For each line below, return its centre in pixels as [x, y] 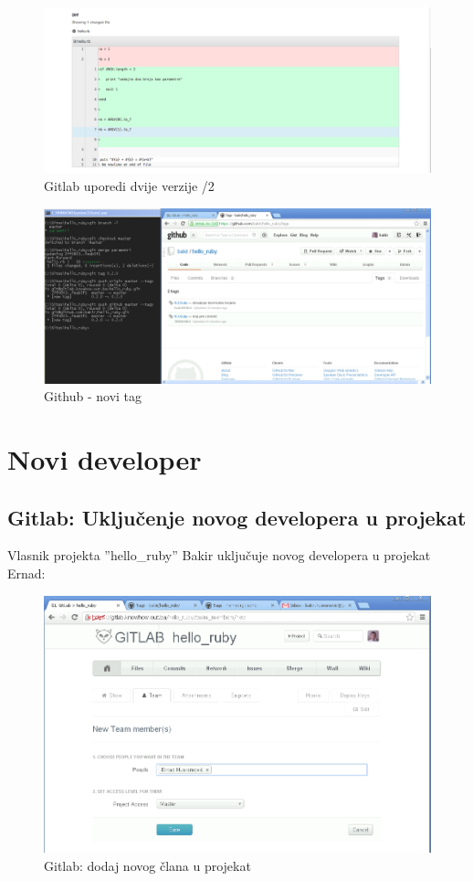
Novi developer [105, 459]
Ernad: [26, 573]
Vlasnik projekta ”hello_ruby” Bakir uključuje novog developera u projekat [219, 555]
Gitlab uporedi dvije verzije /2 [129, 185]
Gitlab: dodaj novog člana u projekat [147, 865]
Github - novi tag [93, 396]
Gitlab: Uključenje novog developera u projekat [237, 517]
